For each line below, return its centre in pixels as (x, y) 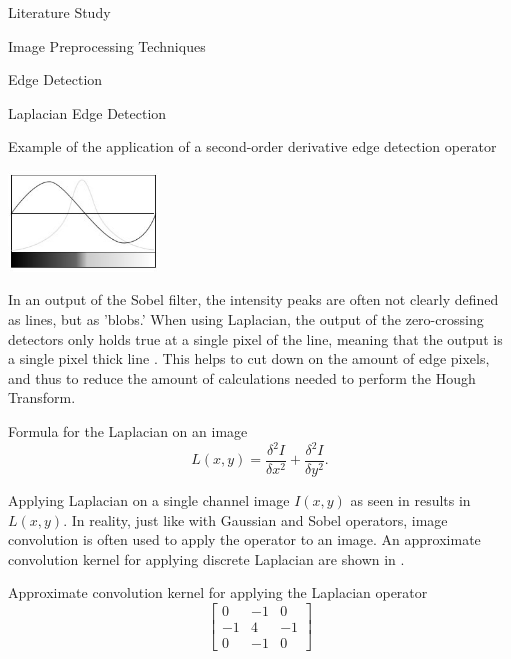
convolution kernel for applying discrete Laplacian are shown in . (206, 558)
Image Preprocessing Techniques (107, 45)
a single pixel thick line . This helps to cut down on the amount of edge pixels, (249, 358)
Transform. (42, 397)
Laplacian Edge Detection (87, 112)
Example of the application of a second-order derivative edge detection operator (252, 146)
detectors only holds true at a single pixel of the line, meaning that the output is (255, 338)
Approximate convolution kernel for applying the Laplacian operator (218, 592)
